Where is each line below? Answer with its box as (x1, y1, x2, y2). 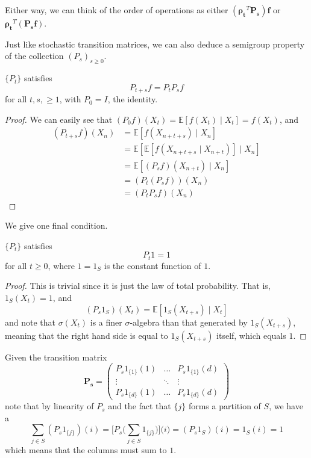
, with (59, 93, 81, 105)
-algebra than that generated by (130, 315, 248, 328)
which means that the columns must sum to (5, 443, 167, 456)
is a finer (90, 315, 122, 328)
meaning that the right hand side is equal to (5, 329, 168, 341)
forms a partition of (188, 400, 261, 412)
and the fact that (108, 400, 171, 412)
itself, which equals (216, 329, 286, 341)
